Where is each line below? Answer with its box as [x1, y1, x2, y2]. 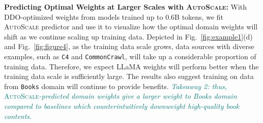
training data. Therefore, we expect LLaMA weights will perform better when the [4, 61, 259, 71]
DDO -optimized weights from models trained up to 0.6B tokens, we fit [4, 11, 223, 22]
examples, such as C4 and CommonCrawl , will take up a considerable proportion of [4, 51, 256, 61]
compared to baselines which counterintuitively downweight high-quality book [4, 101, 240, 111]
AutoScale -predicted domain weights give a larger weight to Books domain [4, 91, 237, 101]
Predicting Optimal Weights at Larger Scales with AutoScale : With [4, 2, 247, 12]
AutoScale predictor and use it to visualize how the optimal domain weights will [4, 21, 258, 32]
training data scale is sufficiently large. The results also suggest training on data [4, 71, 254, 81]
